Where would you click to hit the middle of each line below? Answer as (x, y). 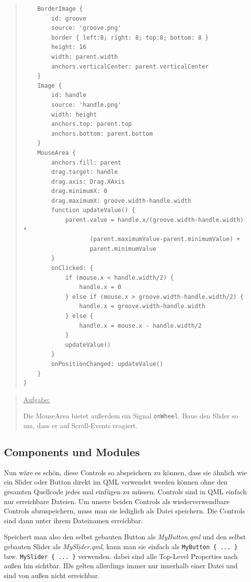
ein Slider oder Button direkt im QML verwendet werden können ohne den (116, 482)
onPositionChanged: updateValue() (107, 364)
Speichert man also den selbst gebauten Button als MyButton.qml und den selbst (125, 537)
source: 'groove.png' (86, 28)
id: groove (69, 18)
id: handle (69, 95)
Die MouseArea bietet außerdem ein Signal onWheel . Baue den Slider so (131, 416)
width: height (74, 114)
